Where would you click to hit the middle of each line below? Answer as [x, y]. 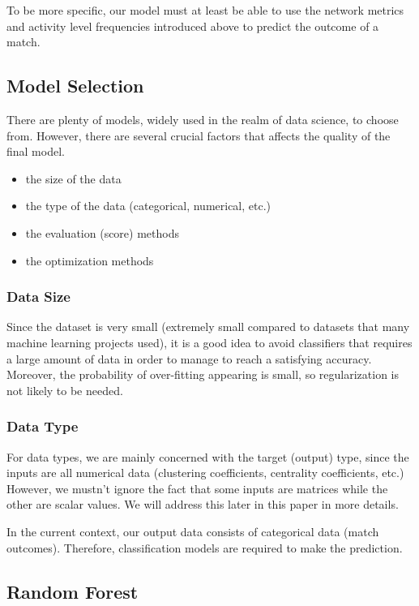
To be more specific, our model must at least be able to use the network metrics [205, 10]
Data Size [38, 297]
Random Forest [73, 591]
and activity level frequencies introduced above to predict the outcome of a [193, 26]
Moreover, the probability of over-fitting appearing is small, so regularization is [203, 374]
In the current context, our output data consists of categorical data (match [193, 531]
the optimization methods [90, 260]
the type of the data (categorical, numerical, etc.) [148, 206]
